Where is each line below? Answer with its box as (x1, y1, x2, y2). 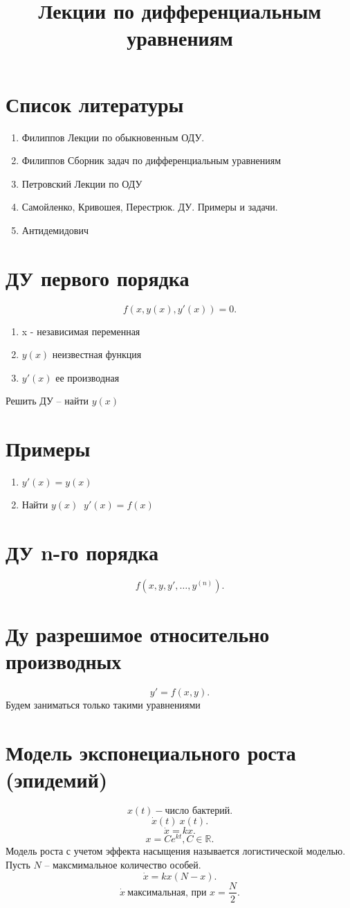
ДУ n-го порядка (6, 537, 158, 566)
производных (6, 647, 122, 675)
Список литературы (6, 89, 184, 118)
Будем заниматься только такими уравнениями (6, 697, 201, 712)
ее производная (55, 370, 120, 384)
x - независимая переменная (21, 323, 140, 338)
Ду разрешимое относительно (6, 620, 270, 648)
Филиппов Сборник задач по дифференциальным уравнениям (21, 153, 282, 168)
